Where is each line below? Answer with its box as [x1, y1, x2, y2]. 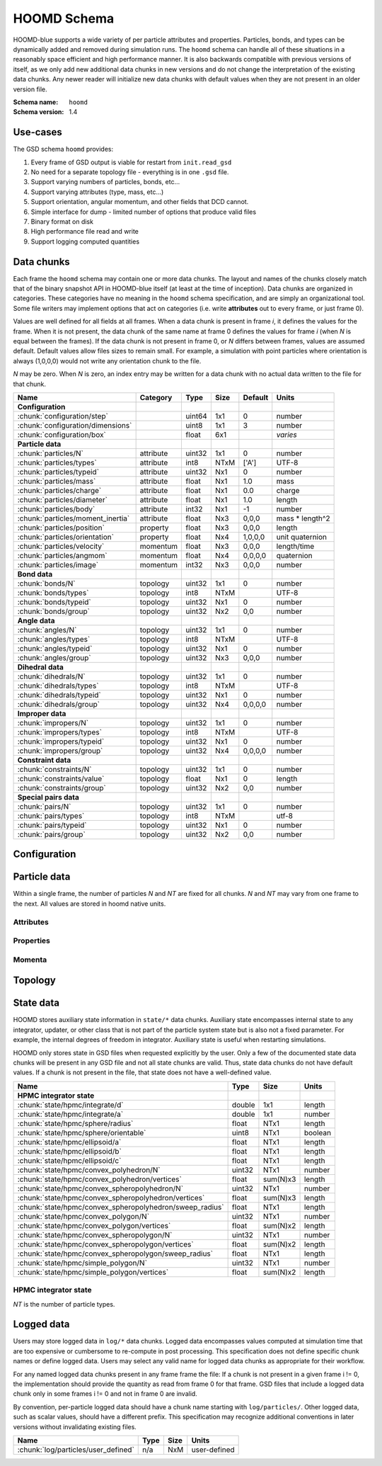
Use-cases [13, 126, 63, 138]
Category [139, 392, 173, 402]
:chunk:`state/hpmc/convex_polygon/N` [17, 1211, 150, 1221]
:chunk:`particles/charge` [17, 485, 102, 495]
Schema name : [13, 98, 59, 106]
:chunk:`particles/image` [17, 559, 99, 569]
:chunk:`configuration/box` [17, 429, 106, 439]
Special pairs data [17, 792, 79, 802]
